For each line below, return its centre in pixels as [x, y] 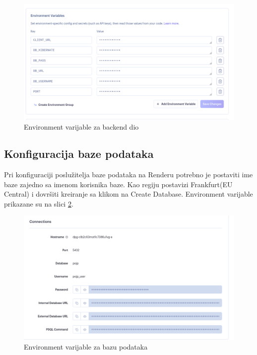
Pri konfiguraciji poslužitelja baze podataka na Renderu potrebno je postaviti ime [128, 174]
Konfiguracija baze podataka [79, 154]
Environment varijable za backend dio [81, 127]
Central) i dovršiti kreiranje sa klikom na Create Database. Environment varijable [128, 194]
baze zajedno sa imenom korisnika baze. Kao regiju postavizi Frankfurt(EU [118, 184]
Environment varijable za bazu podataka [86, 346]
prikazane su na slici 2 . [39, 203]
